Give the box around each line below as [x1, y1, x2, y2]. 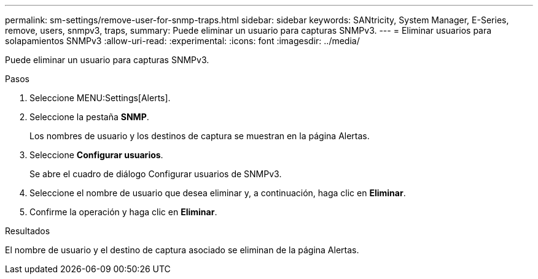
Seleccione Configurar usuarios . [29, 150, 163, 160]
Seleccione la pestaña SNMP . [29, 112, 149, 122]
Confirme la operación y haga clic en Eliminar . [29, 207, 217, 217]
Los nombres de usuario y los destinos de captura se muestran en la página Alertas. [29, 131, 370, 141]
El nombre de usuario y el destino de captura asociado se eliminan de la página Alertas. [5, 245, 359, 255]
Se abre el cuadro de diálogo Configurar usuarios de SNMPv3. [29, 169, 282, 179]
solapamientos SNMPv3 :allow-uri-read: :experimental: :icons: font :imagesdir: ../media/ [5, 36, 360, 46]
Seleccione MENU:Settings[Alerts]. [29, 93, 171, 103]
